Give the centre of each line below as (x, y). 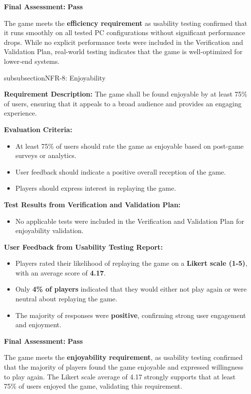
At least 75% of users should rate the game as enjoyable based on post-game (129, 146)
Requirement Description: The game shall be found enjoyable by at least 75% (126, 94)
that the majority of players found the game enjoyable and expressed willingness (124, 367)
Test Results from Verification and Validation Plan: (92, 204)
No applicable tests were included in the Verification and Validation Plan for (130, 221)
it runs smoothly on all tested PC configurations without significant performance (125, 32)
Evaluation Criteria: (38, 129)
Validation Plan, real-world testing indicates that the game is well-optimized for (123, 51)
